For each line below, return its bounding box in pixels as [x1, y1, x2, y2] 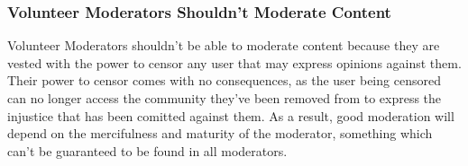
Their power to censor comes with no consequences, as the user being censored [7, 71, 441, 90]
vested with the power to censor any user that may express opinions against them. [7, 53, 462, 72]
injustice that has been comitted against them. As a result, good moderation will [7, 106, 454, 125]
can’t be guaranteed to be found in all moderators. [7, 141, 288, 160]
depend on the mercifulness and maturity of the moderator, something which [7, 124, 433, 143]
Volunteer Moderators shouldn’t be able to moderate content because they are [7, 36, 440, 55]
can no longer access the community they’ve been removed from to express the [7, 89, 442, 107]
